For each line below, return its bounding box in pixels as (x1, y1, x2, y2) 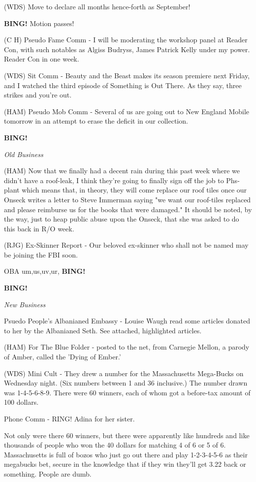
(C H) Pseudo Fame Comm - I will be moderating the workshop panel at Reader (4, 34, 248, 45)
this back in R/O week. (4, 223, 74, 233)
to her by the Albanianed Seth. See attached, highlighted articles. (4, 325, 202, 335)
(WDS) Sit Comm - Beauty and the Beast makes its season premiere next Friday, (4, 70, 250, 80)
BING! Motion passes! (4, 18, 74, 28)
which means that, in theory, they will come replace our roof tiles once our (22, 185, 247, 195)
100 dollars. (4, 397, 39, 407)
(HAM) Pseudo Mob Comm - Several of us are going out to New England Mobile (4, 106, 250, 116)
